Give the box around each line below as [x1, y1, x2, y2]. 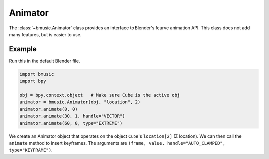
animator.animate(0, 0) [19, 106, 78, 112]
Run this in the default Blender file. [9, 58, 80, 64]
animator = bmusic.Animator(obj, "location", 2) [19, 99, 141, 105]
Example [9, 45, 37, 53]
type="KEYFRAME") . [9, 147, 53, 153]
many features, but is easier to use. [9, 31, 82, 37]
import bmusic [19, 71, 54, 77]
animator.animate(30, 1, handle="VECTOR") [19, 113, 125, 119]
